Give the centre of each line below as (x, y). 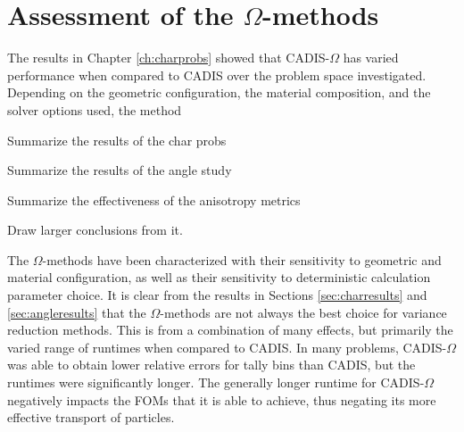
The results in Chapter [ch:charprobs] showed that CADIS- (169, 58)
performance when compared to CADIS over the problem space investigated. (217, 75)
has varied (371, 58)
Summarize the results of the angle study (120, 170)
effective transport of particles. (91, 417)
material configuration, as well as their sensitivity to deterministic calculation (219, 277)
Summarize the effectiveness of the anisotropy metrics (154, 199)
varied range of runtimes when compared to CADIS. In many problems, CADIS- (227, 347)
